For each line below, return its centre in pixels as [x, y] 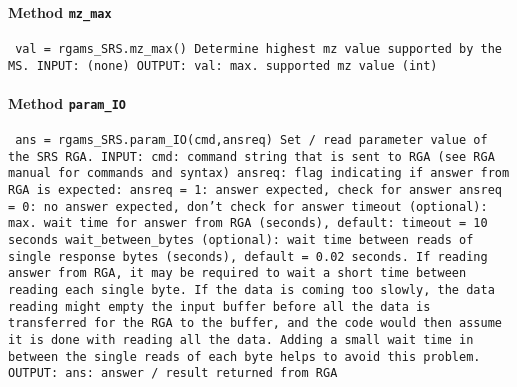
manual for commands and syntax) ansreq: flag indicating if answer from [259, 173]
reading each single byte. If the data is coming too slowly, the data [251, 289]
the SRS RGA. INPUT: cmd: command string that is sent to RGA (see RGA [251, 156]
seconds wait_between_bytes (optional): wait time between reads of [241, 239]
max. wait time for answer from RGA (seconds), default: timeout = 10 [248, 223]
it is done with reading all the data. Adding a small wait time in [241, 339]
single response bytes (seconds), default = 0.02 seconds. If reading [248, 256]
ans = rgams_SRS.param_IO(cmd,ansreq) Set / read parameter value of [251, 140]
